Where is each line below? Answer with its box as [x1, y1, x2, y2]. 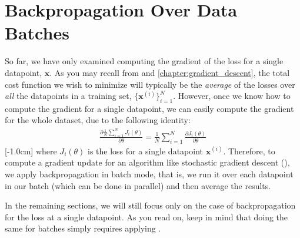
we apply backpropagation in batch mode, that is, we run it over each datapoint [5, 167, 294, 180]
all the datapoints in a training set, [5, 90, 132, 102]
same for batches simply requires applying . [5, 222, 161, 234]
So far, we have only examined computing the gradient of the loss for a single [5, 55, 284, 67]
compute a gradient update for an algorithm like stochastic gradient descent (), [5, 156, 290, 168]
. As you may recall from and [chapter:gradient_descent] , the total [49, 66, 290, 78]
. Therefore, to [223, 144, 275, 157]
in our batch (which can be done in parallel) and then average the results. [5, 179, 271, 191]
